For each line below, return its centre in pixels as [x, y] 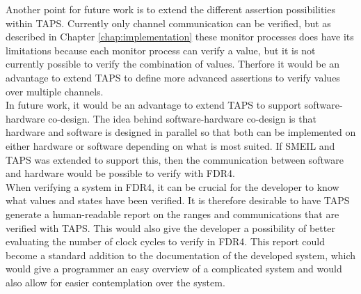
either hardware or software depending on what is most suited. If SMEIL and [170, 145]
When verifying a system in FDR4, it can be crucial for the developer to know [173, 186]
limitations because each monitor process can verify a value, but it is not [161, 50]
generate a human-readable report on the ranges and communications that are [173, 214]
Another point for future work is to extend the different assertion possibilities [170, 9]
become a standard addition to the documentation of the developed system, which [181, 255]
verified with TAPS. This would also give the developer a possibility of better [170, 227]
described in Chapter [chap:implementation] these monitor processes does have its [180, 37]
